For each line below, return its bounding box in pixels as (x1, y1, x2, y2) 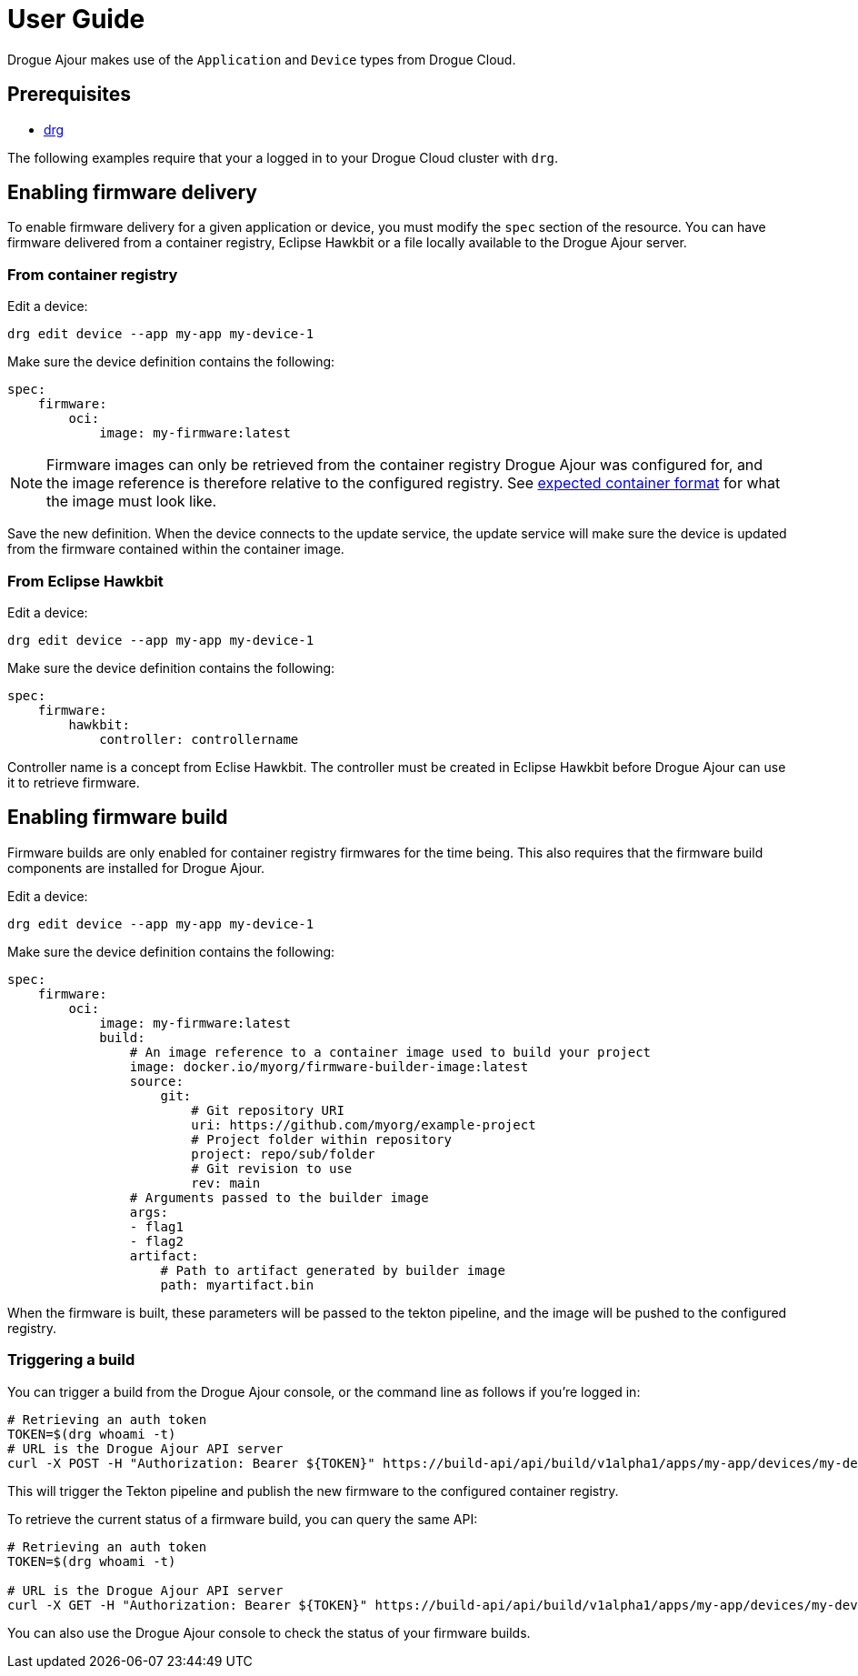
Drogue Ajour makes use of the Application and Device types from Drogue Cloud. (7, 51, 516, 67)
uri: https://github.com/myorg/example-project (191, 1117, 536, 1132)
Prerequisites (7, 83, 131, 106)
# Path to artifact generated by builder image (160, 1262, 505, 1278)
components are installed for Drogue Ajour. (7, 859, 265, 876)
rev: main (191, 1175, 261, 1190)
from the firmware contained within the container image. (7, 541, 344, 557)
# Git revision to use (191, 1160, 353, 1176)
